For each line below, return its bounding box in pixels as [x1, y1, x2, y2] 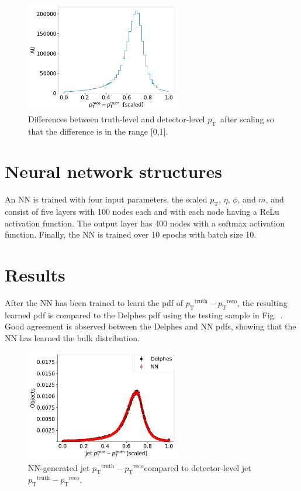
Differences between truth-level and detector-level [28, 112, 205, 125]
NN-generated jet [28, 461, 90, 473]
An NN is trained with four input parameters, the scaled [5, 193, 207, 205]
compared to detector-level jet [144, 461, 251, 473]
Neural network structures [5, 159, 223, 183]
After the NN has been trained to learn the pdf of [5, 297, 184, 309]
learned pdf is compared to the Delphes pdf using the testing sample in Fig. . [5, 308, 283, 321]
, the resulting [237, 297, 288, 309]
